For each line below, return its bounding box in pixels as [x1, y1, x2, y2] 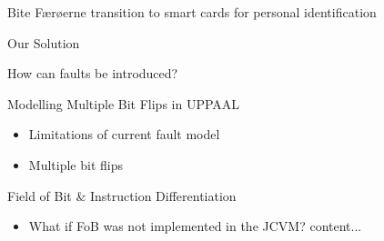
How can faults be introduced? [7, 64, 178, 83]
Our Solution [7, 33, 80, 52]
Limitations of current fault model [28, 125, 220, 144]
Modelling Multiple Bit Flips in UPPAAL [7, 94, 240, 113]
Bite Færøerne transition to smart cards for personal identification [7, 3, 377, 21]
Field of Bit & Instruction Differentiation [7, 186, 237, 205]
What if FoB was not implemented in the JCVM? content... [28, 216, 362, 236]
